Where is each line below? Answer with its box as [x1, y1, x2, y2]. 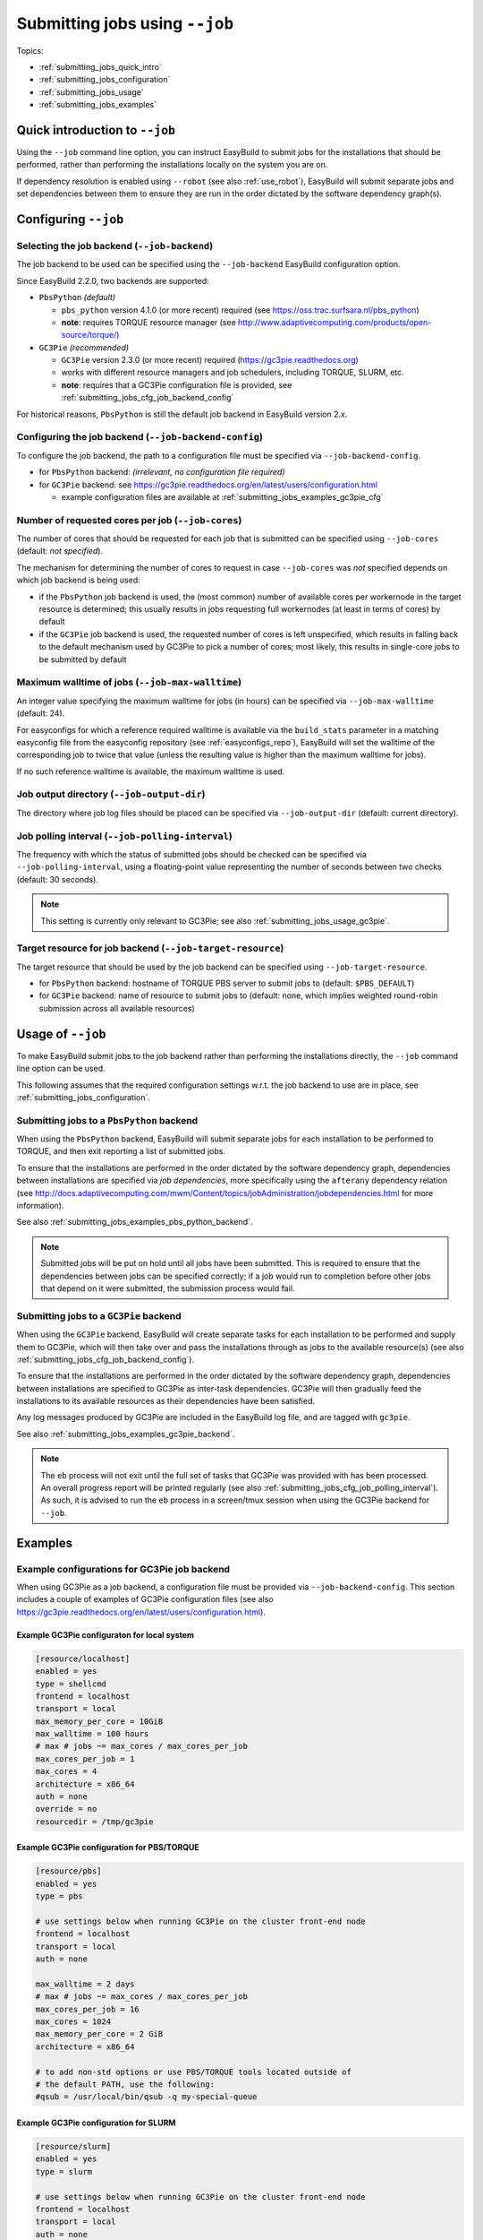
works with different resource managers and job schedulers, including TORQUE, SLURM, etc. [61, 367, 404, 378]
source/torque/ [61, 330, 117, 340]
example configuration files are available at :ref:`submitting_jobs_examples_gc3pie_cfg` [61, 491, 384, 502]
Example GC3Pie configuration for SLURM [16, 2117, 176, 2128]
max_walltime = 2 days [35, 1978, 135, 1989]
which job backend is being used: [16, 574, 140, 586]
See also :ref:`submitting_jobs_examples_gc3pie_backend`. [16, 1428, 235, 1439]
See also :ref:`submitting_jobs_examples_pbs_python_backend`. [16, 1217, 253, 1228]
